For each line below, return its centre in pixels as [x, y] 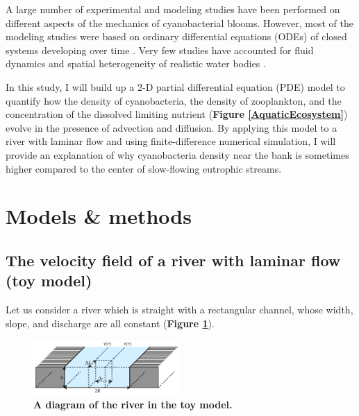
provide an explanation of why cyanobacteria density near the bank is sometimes [177, 154]
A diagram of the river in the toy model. [133, 405]
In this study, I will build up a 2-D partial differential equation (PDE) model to [175, 86]
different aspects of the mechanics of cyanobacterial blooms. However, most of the [179, 23]
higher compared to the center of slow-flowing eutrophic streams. [144, 168]
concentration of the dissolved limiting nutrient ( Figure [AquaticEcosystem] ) [177, 114]
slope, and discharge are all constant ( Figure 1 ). [110, 323]
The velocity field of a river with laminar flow [173, 260]
